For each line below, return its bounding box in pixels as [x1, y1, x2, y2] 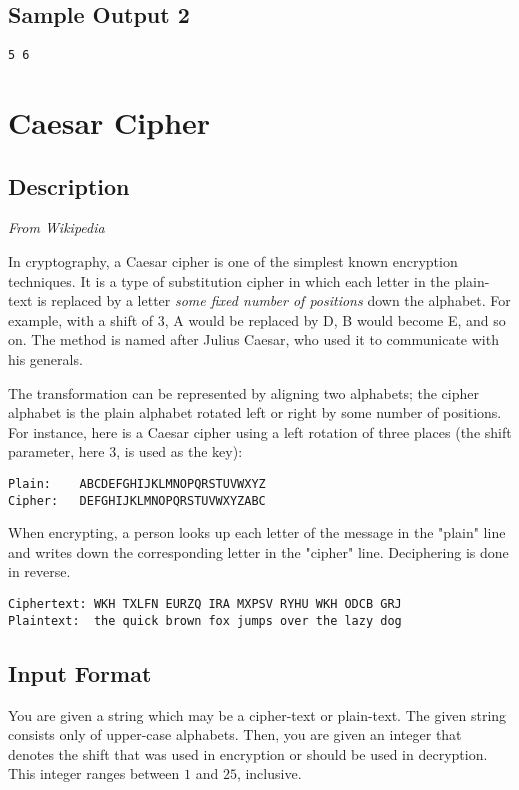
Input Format [8, 657, 152, 688]
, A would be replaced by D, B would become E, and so [164, 309, 506, 330]
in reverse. [8, 561, 71, 582]
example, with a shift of [8, 309, 154, 330]
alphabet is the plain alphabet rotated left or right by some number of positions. [8, 402, 502, 423]
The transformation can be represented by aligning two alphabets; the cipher [8, 382, 480, 403]
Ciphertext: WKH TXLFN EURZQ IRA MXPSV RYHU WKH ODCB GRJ [8, 597, 402, 612]
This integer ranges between [8, 763, 180, 784]
